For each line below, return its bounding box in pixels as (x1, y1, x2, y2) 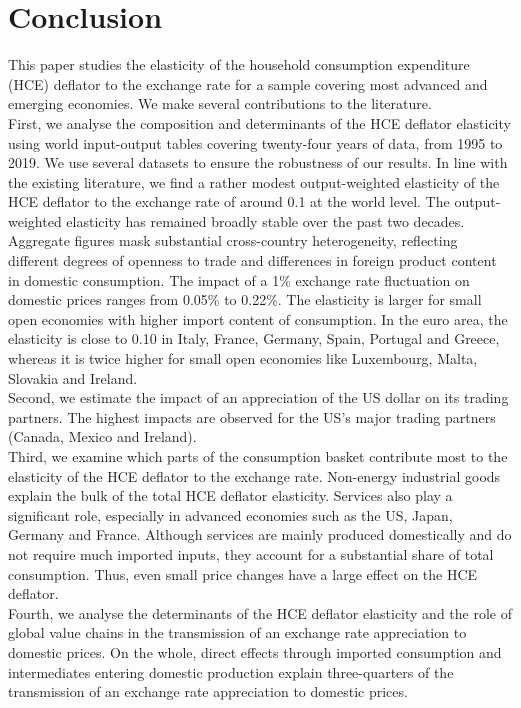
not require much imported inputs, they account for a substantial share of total (8, 543, 494, 564)
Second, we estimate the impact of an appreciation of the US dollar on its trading (8, 387, 509, 408)
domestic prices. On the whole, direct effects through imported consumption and (8, 641, 502, 662)
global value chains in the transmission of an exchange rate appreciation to (8, 622, 467, 643)
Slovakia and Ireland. (8, 367, 138, 388)
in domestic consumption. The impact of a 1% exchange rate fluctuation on (8, 269, 470, 290)
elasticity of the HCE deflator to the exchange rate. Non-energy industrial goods (8, 465, 501, 486)
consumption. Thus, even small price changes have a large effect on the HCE (8, 563, 478, 584)
